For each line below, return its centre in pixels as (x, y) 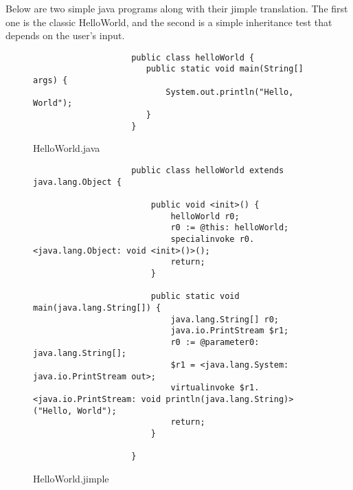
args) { (50, 81)
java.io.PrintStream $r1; (230, 331)
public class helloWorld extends (208, 170)
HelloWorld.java (67, 148)
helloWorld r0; (205, 216)
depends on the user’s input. (65, 35)
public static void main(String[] (225, 69)
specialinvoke (203, 239)
